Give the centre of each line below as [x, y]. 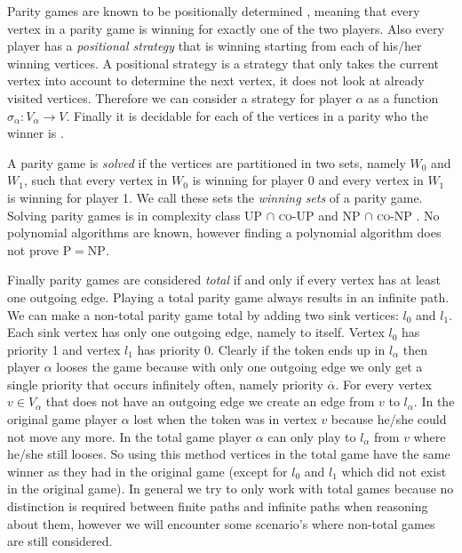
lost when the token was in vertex [225, 419]
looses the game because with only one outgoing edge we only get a [239, 367]
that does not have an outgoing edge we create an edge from [210, 401]
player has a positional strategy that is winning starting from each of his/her [215, 46]
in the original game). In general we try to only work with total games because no [231, 489]
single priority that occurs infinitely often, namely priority [165, 384]
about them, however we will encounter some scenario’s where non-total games [221, 523]
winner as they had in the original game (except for [147, 471]
